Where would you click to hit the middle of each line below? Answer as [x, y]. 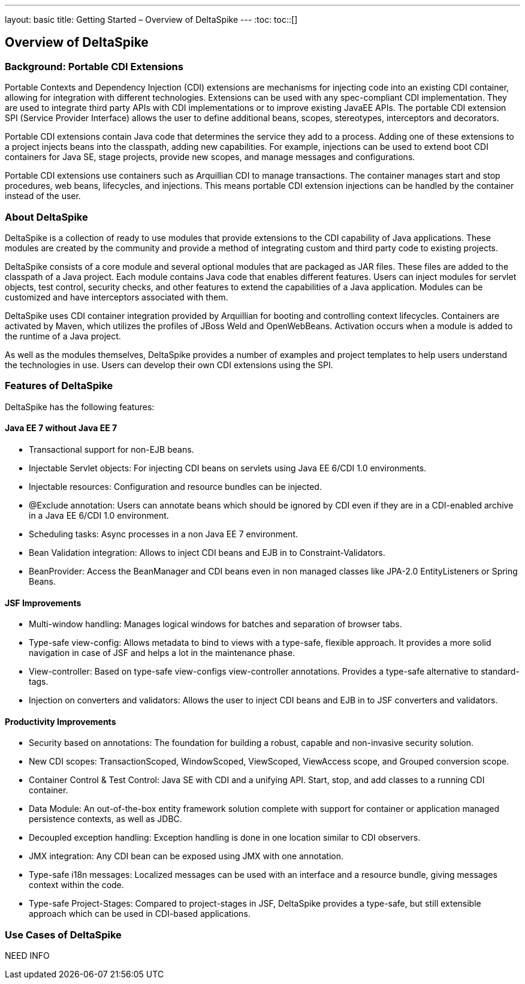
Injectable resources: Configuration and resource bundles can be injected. [175, 486]
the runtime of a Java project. [63, 336]
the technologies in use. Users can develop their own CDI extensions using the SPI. [169, 365]
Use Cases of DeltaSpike [63, 935]
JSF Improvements [43, 603]
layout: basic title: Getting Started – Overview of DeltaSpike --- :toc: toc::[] [151, 19]
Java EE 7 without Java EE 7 [61, 428]
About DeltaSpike [46, 217]
